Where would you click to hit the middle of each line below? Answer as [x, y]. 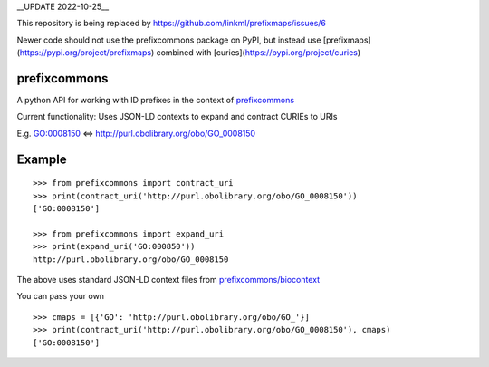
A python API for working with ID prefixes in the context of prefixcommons [155, 101]
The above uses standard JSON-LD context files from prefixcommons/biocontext [168, 280]
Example [42, 159]
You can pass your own [60, 296]
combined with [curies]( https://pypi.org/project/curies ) [259, 53]
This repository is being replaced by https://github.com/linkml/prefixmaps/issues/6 [171, 24]
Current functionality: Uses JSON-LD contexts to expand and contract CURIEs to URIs [177, 117]
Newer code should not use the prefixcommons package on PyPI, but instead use [169, 40]
